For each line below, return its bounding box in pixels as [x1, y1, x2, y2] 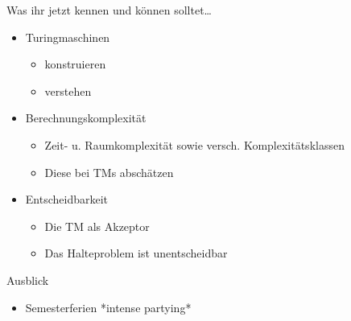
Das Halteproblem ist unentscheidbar [44, 245, 228, 261]
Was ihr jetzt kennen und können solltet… [6, 2, 212, 18]
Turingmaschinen [25, 28, 110, 45]
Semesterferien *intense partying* [25, 298, 192, 315]
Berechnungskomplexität [25, 109, 147, 126]
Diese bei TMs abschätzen [44, 163, 174, 180]
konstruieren [44, 56, 106, 72]
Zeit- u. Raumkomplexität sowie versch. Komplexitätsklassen [44, 136, 345, 153]
